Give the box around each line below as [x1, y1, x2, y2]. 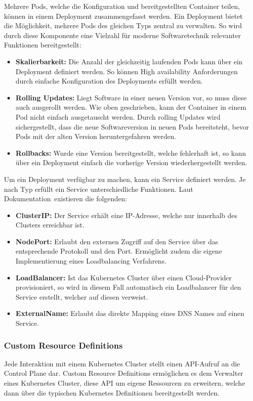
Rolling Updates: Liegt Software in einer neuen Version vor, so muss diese [15, 92, 247, 102]
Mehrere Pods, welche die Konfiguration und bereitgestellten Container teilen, [4, 1, 240, 11]
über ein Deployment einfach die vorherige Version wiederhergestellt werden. [15, 157, 247, 168]
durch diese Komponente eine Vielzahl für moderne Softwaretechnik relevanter [4, 30, 241, 40]
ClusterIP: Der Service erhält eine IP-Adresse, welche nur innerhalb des [15, 210, 237, 220]
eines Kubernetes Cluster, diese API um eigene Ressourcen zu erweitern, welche [4, 378, 245, 388]
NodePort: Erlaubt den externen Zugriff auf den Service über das [15, 236, 218, 246]
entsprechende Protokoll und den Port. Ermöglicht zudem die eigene [15, 246, 222, 256]
